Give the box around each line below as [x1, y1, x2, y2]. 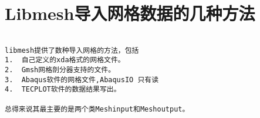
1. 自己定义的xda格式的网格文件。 [5, 56, 125, 65]
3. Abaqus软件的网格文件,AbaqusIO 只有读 [5, 75, 159, 84]
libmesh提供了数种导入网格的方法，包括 [5, 46, 139, 55]
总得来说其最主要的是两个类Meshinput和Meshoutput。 [5, 104, 190, 113]
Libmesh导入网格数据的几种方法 [5, 1, 255, 25]
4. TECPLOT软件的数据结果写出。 [5, 85, 121, 94]
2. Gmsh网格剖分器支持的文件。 [5, 66, 116, 75]
